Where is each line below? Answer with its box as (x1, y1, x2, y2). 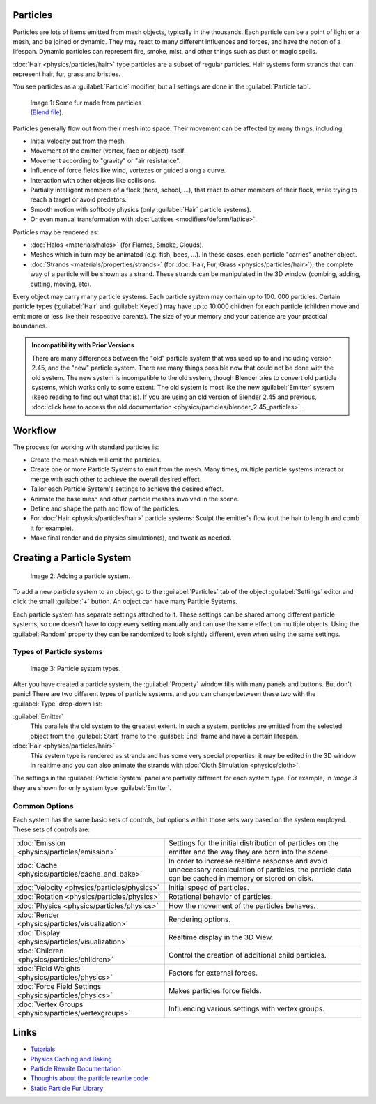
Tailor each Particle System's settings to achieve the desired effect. (30, 485, 224, 493)
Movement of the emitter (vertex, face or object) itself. (30, 146, 186, 155)
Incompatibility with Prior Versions (31, 341, 135, 349)
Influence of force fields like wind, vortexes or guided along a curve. (30, 166, 226, 174)
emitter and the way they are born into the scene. (168, 847, 331, 856)
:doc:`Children (17, 946, 64, 955)
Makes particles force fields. (168, 985, 262, 995)
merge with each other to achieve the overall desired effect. (30, 475, 202, 483)
